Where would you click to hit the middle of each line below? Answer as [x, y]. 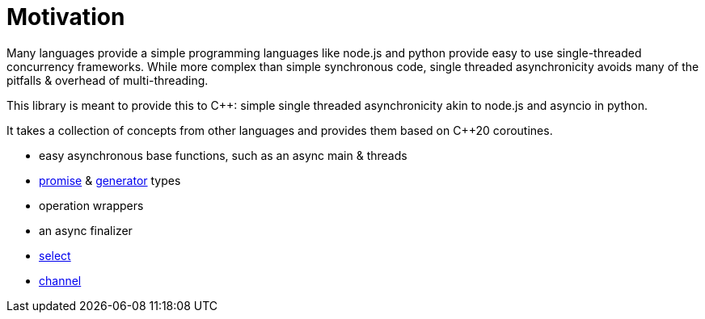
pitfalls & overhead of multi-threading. [108, 80]
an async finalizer [86, 230]
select [55, 255]
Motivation [66, 17]
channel [60, 280]
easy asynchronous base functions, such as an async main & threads [223, 155]
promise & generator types [110, 180]
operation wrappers [91, 205]
